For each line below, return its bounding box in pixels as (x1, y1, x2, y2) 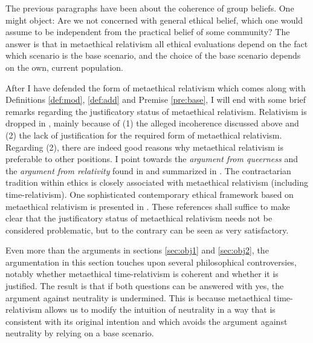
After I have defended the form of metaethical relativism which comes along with (5, 81, 306, 94)
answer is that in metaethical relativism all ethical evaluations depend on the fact (5, 37, 308, 50)
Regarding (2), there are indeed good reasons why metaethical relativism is (5, 140, 283, 153)
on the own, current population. (5, 60, 123, 73)
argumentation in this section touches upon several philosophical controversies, (5, 255, 297, 268)
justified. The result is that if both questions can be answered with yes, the (5, 279, 284, 292)
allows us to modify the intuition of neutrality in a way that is (45, 303, 276, 316)
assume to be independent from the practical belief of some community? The (5, 25, 290, 38)
